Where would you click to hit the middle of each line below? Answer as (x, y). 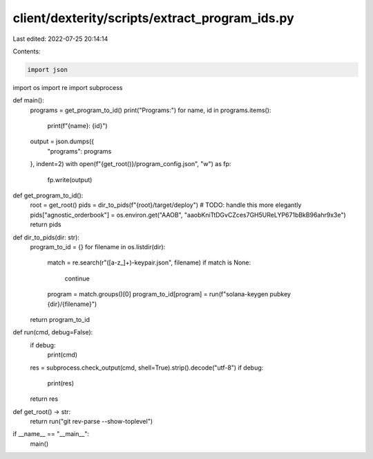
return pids (46, 224)
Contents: (27, 51)
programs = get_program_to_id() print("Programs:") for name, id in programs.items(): (151, 110)
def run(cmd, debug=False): (53, 332)
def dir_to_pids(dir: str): (46, 237)
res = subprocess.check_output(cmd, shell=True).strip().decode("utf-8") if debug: (147, 368)
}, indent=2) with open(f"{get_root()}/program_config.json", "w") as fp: (131, 164)
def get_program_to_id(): (48, 196)
